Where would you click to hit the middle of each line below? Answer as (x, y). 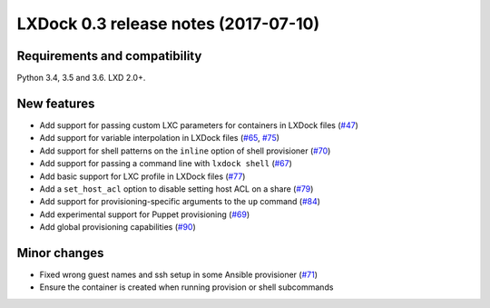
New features (56, 103)
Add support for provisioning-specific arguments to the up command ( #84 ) (180, 202)
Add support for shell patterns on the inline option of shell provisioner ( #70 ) (185, 151)
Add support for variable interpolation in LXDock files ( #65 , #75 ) (160, 138)
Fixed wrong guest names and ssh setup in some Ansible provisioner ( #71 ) (178, 274)
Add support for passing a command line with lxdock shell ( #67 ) (166, 164)
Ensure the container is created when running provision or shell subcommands (186, 287)
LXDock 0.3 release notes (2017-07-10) (168, 24)
